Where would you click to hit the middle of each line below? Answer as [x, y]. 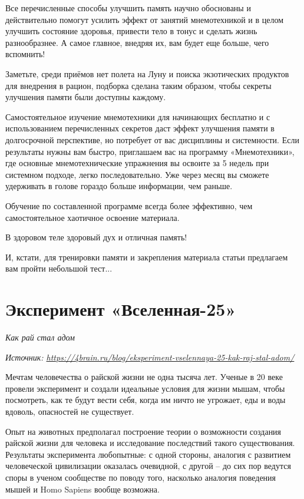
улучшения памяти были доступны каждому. [86, 97]
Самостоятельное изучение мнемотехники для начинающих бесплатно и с [138, 116]
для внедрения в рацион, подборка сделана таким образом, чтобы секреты [138, 85]
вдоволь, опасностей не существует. [70, 411]
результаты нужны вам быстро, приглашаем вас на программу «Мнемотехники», [150, 151]
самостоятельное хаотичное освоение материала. [92, 217]
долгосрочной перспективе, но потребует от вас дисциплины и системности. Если [152, 139]
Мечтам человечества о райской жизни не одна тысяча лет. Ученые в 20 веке [144, 377]
